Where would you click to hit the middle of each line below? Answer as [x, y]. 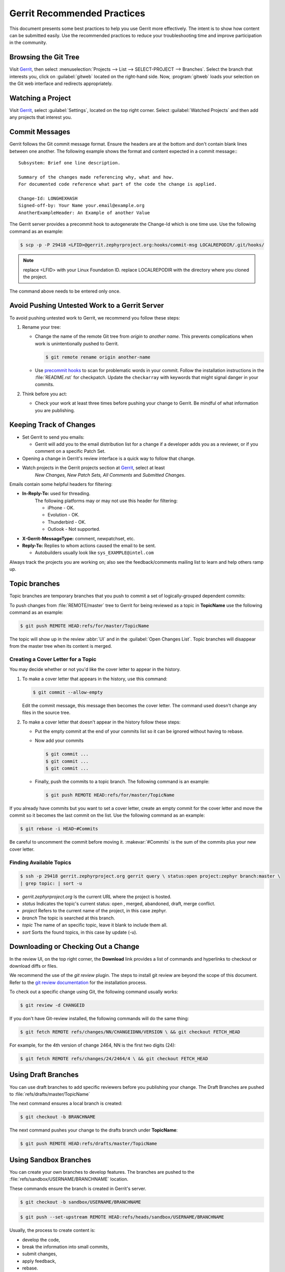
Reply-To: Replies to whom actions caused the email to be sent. [89, 546]
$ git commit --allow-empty [68, 692]
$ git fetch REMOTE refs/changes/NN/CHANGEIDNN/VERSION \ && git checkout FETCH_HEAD [130, 1032]
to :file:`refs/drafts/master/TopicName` [50, 1094]
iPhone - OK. [61, 508]
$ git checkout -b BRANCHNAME [58, 1117]
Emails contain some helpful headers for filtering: [61, 484]
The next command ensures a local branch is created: [66, 1104]
